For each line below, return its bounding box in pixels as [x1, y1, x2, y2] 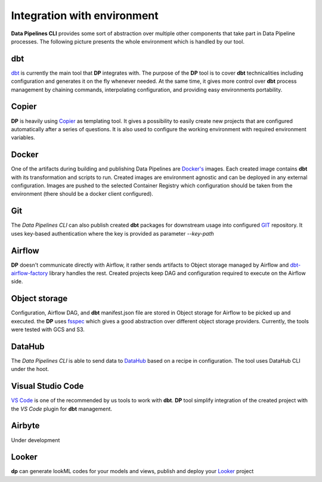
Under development [11, 436, 60, 444]
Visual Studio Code [11, 381, 84, 391]
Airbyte [11, 421, 40, 431]
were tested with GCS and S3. [11, 326, 85, 333]
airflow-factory [11, 269, 48, 277]
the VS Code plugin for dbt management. [11, 405, 113, 412]
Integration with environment [11, 9, 159, 22]
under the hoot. [11, 366, 49, 373]
